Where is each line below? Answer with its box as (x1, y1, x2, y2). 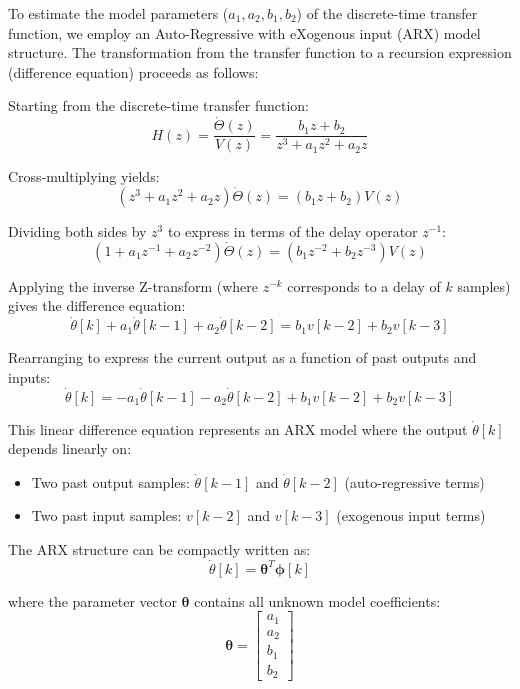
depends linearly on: (8, 438, 132, 459)
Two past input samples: (31, 505, 182, 526)
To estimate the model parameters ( (8, 3, 229, 23)
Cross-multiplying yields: (8, 166, 160, 187)
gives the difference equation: (8, 295, 186, 316)
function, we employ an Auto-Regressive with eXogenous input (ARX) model (8, 22, 481, 43)
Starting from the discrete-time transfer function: (8, 95, 309, 116)
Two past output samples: (31, 471, 190, 492)
